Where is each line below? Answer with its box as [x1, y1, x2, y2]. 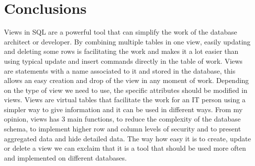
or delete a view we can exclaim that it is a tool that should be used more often [4, 143, 246, 153]
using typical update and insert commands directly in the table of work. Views [4, 55, 243, 66]
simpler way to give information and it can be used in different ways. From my [4, 104, 243, 114]
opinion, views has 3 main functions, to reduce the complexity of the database [4, 114, 241, 124]
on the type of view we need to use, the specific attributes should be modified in [4, 84, 248, 95]
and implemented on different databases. [4, 152, 127, 163]
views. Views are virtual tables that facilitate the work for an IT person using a [4, 94, 246, 105]
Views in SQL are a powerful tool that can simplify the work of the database [4, 27, 237, 37]
